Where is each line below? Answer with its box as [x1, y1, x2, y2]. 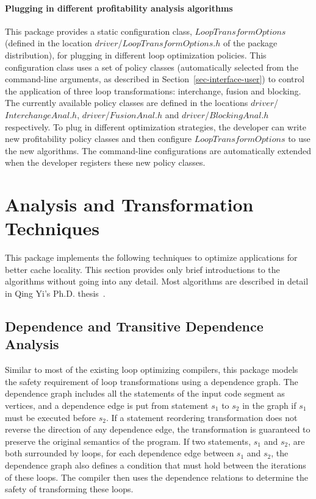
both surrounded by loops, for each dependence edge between [5, 447, 234, 459]
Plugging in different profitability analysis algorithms [5, 1, 233, 14]
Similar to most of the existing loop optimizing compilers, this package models [5, 363, 298, 376]
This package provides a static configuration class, [5, 24, 192, 37]
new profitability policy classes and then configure [5, 132, 192, 145]
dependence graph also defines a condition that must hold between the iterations [5, 458, 306, 471]
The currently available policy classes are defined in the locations [5, 96, 248, 109]
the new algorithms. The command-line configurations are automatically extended [5, 144, 311, 157]
